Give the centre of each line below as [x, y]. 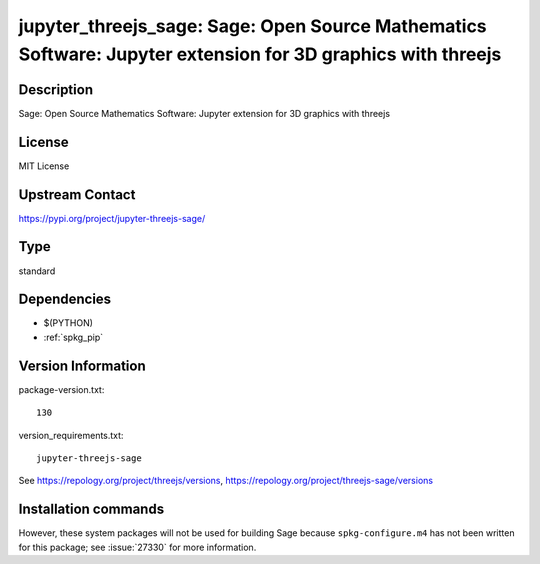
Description [56, 89]
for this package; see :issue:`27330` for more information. [137, 547]
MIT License [44, 166]
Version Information [82, 365]
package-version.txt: [61, 389]
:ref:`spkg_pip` [73, 337]
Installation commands [91, 509]
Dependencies [65, 299]
